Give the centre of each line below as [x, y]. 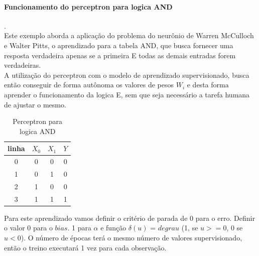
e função [113, 228]
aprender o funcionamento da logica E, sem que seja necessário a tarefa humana [127, 94]
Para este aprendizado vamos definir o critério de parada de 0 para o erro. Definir [129, 218]
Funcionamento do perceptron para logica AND [88, 6]
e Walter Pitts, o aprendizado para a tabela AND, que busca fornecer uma [119, 45]
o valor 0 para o [28, 228]
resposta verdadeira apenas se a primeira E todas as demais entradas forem [120, 55]
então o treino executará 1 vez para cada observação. [85, 247]
